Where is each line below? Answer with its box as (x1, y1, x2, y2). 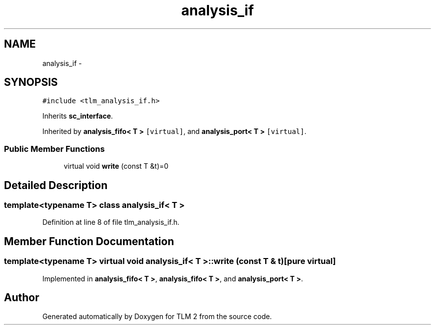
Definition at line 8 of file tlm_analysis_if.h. (42, 218, 180, 227)
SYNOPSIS (4, 76, 58, 89)
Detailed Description (4, 179, 108, 192)
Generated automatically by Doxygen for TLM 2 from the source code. (42, 312, 272, 321)
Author (4, 291, 39, 304)
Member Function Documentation (4, 235, 174, 248)
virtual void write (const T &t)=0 (64, 162, 169, 171)
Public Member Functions (4, 143, 105, 154)
